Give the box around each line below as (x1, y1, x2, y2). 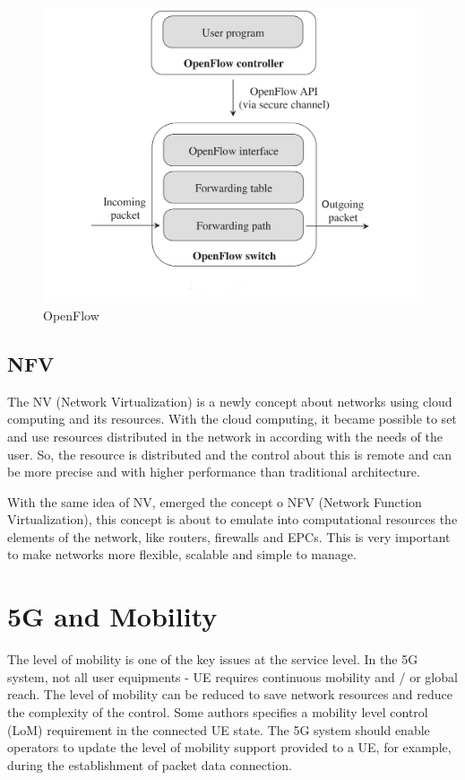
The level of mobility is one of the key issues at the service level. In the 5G (7, 650, 418, 669)
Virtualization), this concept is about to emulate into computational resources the (7, 510, 458, 529)
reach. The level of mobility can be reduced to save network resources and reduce (7, 685, 453, 704)
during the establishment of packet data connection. (7, 755, 292, 774)
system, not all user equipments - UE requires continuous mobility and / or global (7, 667, 458, 686)
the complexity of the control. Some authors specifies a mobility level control (7, 702, 428, 721)
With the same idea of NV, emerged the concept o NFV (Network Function (7, 492, 422, 511)
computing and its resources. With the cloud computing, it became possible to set (7, 409, 457, 428)
